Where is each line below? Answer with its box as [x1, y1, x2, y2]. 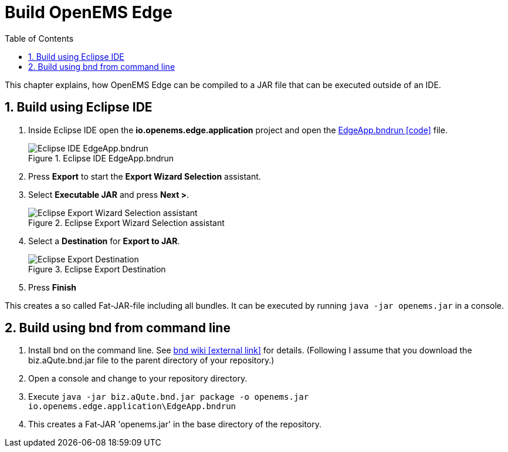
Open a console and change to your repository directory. [28, 373, 248, 384]
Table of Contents [5, 33, 74, 43]
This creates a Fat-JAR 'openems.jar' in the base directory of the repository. [28, 419, 322, 430]
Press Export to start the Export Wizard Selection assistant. [28, 171, 261, 181]
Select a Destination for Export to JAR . [28, 235, 180, 246]
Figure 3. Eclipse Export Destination [28, 264, 166, 274]
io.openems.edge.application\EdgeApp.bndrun [28, 402, 236, 411]
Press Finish [28, 282, 76, 292]
